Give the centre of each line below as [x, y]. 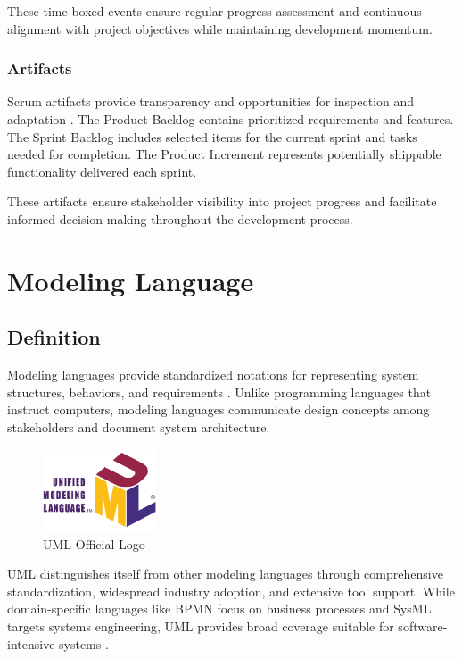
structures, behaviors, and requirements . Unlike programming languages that [219, 392]
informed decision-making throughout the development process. [180, 218]
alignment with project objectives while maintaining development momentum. [220, 28]
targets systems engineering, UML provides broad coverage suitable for [201, 626]
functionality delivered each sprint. [102, 171]
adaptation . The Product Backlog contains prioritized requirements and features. [231, 119]
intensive [31, 643]
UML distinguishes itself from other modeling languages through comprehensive [225, 574]
